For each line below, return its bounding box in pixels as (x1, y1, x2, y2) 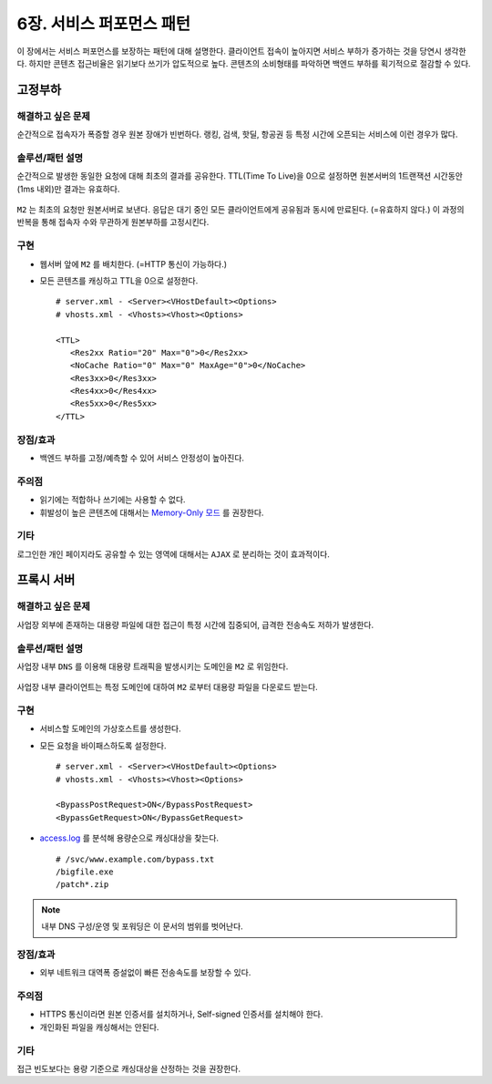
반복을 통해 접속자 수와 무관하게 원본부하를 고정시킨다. (16, 217, 210, 228)
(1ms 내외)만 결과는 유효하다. (16, 183, 120, 194)
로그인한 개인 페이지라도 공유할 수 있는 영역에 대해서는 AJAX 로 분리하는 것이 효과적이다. (16, 548, 330, 560)
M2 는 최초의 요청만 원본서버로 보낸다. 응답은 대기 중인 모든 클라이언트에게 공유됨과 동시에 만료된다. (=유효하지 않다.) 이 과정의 (16, 204, 465, 215)
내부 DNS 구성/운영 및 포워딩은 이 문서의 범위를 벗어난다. (41, 921, 243, 932)
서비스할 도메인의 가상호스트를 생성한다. (39, 723, 181, 734)
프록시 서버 (16, 573, 76, 588)
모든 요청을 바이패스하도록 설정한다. (39, 739, 167, 751)
